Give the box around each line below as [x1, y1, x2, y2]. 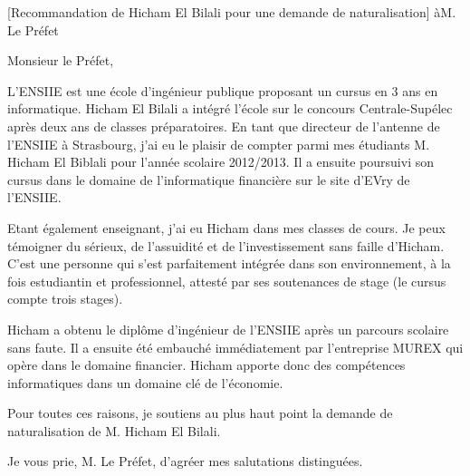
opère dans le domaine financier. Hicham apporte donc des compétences [7, 355, 406, 374]
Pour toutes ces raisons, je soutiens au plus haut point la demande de [7, 403, 393, 423]
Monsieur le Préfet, [7, 51, 114, 70]
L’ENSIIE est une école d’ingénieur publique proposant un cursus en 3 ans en [7, 81, 438, 100]
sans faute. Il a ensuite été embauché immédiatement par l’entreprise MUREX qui [7, 337, 464, 356]
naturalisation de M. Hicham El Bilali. [7, 421, 221, 440]
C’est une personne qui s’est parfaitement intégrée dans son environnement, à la [7, 254, 451, 273]
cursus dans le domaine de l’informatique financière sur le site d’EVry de [7, 170, 410, 189]
